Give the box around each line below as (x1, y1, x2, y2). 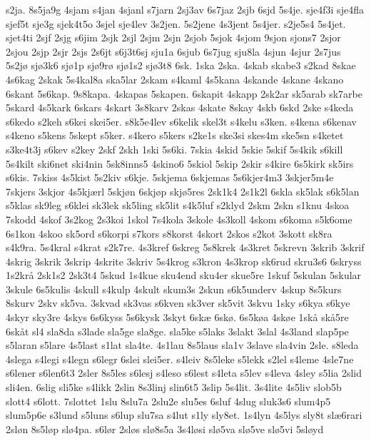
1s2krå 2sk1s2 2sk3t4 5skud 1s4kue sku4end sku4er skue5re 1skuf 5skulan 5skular (6, 268, 362, 283)
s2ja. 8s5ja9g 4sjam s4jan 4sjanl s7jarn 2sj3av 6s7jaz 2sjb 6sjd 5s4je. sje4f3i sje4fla (6, 2, 364, 16)
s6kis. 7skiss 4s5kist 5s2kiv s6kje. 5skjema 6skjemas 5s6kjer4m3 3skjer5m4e (6, 170, 334, 185)
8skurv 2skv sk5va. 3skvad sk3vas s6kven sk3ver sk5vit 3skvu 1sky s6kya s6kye (6, 295, 350, 310)
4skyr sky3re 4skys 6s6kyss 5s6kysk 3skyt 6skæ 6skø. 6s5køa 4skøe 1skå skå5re (6, 310, 349, 325)
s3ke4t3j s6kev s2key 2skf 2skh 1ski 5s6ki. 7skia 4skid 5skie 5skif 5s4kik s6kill (6, 141, 343, 156)
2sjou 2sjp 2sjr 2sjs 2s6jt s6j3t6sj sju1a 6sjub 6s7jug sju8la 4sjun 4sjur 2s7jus (6, 44, 341, 59)
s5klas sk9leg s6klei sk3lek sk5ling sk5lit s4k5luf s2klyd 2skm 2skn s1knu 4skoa (6, 198, 350, 213)
